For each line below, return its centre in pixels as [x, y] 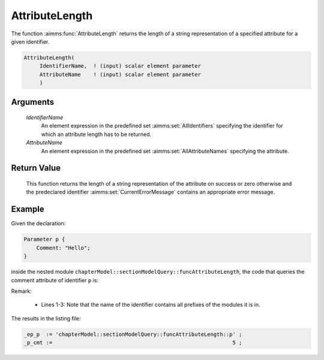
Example [28, 209]
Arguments [33, 102]
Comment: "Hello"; [63, 248]
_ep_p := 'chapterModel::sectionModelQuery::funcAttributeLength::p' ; [133, 334]
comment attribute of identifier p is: [55, 280]
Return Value [36, 168]
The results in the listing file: [46, 318]
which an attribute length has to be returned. [96, 134]
